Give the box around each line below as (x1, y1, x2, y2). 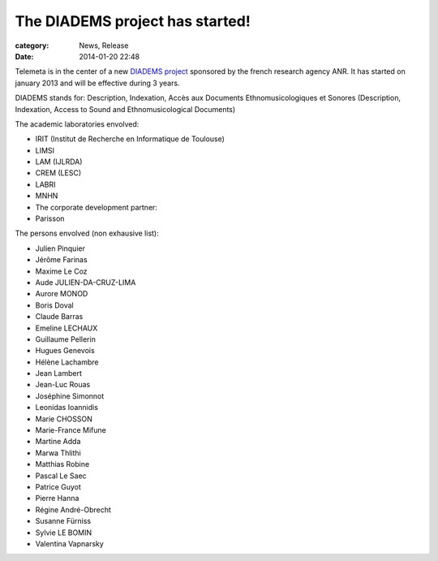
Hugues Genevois (35, 346, 95, 356)
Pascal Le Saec (35, 471, 87, 481)
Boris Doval (35, 300, 74, 310)
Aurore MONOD (35, 289, 88, 299)
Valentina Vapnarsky (35, 538, 105, 548)
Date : (15, 51, 34, 61)
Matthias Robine (35, 460, 90, 469)
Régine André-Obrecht (35, 504, 111, 515)
